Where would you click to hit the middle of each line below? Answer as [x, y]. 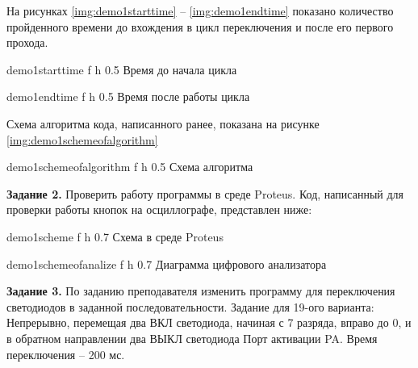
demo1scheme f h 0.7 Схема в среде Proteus [115, 236]
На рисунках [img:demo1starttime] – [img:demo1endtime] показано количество [200, 10]
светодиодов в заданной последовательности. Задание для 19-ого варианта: [190, 306]
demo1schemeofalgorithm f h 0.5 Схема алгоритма [130, 167]
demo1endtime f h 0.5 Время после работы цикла [128, 96]
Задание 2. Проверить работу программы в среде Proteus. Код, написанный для [205, 193]
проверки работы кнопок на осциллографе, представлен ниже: [159, 209]
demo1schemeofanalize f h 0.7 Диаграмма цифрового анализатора [167, 263]
